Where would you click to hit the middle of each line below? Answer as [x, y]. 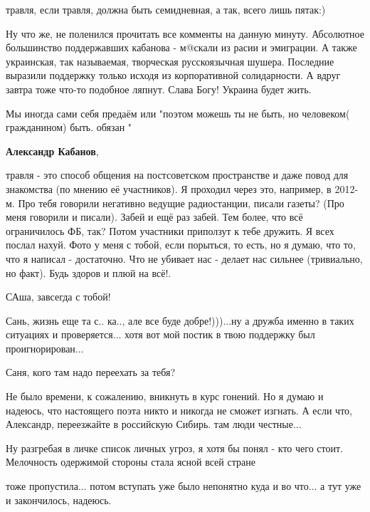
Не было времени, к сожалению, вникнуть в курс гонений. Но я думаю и [165, 396]
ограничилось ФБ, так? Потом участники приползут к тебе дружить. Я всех [170, 230]
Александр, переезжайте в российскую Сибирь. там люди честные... [154, 424]
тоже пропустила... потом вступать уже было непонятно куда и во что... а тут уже [184, 486]
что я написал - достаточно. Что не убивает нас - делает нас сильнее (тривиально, [184, 258]
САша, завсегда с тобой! [58, 297]
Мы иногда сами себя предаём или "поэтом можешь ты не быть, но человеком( [178, 113]
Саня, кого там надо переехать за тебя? [91, 372]
